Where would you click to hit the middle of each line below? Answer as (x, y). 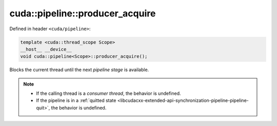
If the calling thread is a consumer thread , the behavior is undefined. (109, 93)
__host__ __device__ (46, 49)
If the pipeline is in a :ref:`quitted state (76, 100)
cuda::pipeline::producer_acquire (83, 13)
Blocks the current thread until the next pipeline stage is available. (79, 70)
